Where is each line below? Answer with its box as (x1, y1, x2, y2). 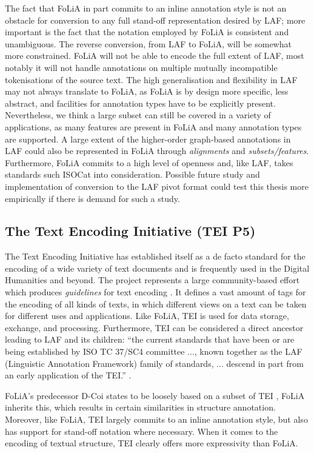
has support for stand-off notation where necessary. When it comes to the (5, 424, 278, 437)
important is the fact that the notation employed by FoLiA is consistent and (5, 25, 289, 38)
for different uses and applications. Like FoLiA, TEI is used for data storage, (5, 309, 289, 322)
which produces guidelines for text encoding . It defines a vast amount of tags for (5, 286, 306, 298)
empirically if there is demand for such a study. (5, 192, 180, 204)
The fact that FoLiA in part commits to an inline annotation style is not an (5, 2, 287, 14)
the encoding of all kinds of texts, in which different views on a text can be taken (5, 297, 307, 310)
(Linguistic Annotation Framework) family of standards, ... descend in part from (5, 357, 304, 369)
